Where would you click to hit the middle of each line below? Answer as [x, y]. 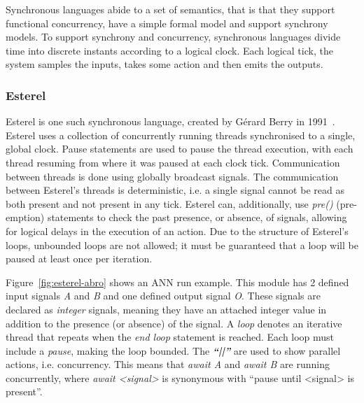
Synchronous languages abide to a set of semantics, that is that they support [170, 9]
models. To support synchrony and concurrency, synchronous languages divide [173, 37]
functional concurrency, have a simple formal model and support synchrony [167, 23]
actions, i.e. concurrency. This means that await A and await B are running [168, 364]
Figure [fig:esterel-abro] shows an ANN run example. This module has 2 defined [177, 282]
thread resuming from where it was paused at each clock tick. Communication [173, 162]
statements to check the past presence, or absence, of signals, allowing [197, 217]
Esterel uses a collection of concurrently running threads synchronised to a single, [181, 135]
